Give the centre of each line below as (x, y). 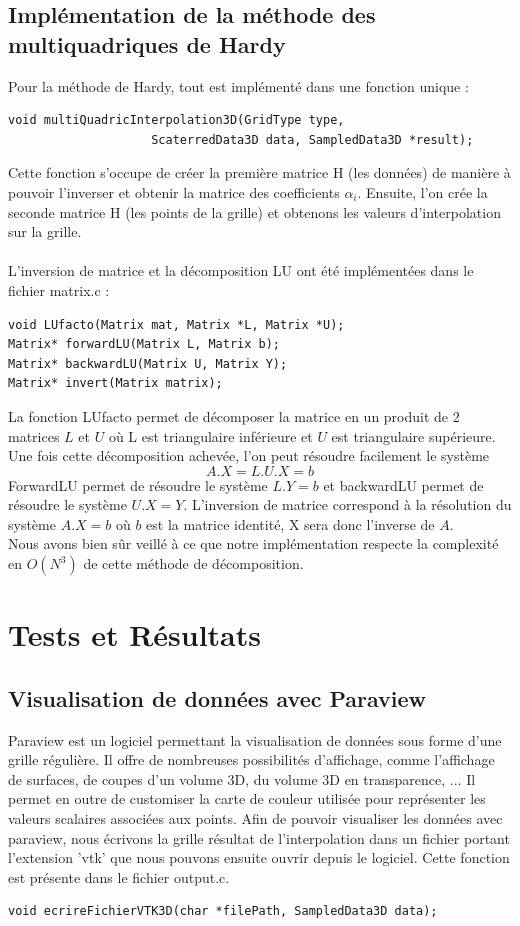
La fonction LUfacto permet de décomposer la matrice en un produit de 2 (234, 415)
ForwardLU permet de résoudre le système (138, 484)
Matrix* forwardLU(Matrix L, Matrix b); (144, 344)
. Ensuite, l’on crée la (422, 191)
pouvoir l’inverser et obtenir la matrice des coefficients (174, 191)
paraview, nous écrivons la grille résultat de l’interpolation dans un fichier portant (259, 837)
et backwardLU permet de (403, 484)
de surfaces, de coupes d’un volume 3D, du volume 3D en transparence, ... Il (242, 778)
